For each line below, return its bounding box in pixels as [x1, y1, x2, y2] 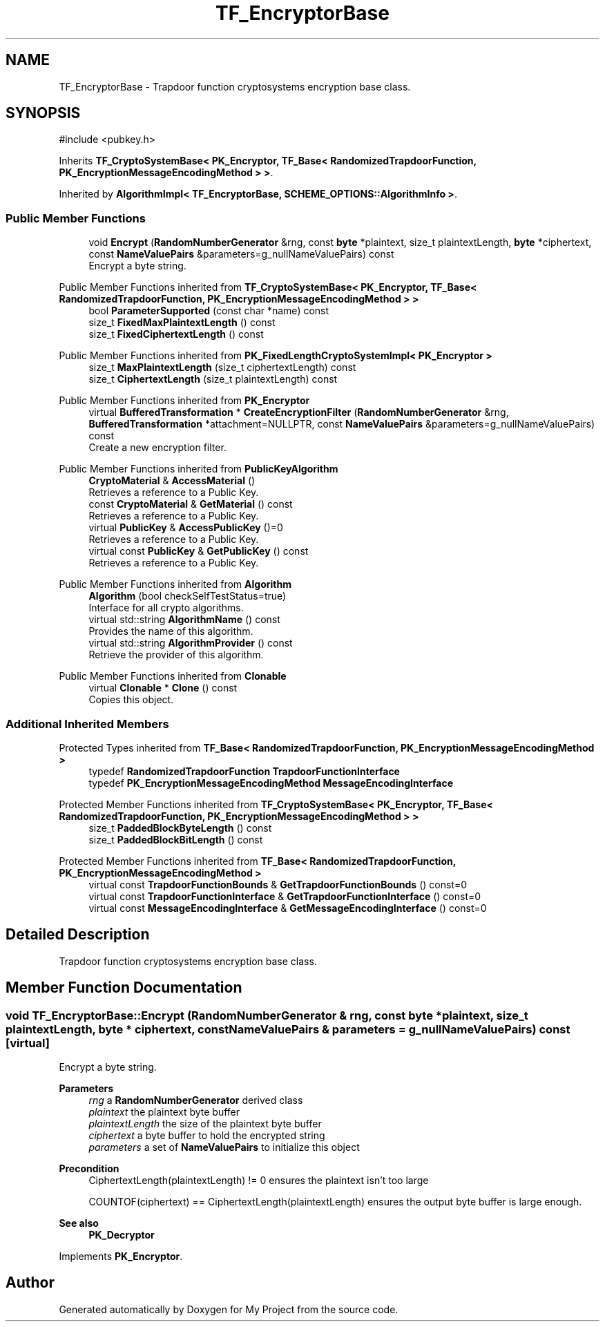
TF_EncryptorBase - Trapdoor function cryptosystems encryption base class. [59, 80, 411, 93]
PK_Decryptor [88, 1229, 155, 1241]
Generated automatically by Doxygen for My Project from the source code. [59, 1303, 398, 1315]
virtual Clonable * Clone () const [88, 682, 238, 694]
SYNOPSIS [6, 104, 81, 122]
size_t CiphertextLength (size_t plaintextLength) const [88, 373, 338, 385]
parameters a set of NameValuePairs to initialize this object [88, 1141, 360, 1153]
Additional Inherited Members [6, 716, 169, 731]
